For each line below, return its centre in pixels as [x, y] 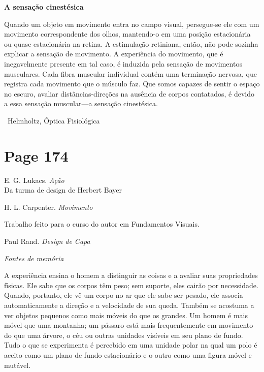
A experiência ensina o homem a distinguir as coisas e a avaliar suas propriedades [131, 275]
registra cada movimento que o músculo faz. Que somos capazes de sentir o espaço [132, 84]
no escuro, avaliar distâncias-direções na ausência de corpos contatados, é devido [129, 93]
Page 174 [36, 155]
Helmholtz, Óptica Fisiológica [54, 120]
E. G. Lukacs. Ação [34, 180]
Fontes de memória [34, 258]
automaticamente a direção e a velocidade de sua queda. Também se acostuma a [129, 305]
